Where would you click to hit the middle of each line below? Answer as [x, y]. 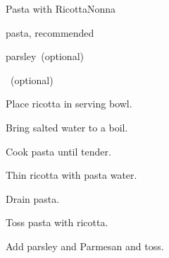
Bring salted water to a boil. [67, 127]
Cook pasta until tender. [58, 151]
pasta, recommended [50, 32]
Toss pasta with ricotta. [57, 222]
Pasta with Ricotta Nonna [61, 8]
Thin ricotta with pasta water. [71, 175]
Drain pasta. [33, 198]
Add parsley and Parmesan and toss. [85, 246]
